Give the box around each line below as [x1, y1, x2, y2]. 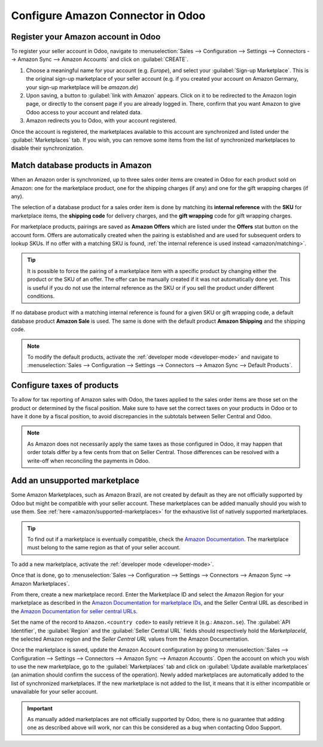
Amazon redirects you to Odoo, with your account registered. [26, 117, 177, 124]
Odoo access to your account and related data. [26, 108, 142, 116]
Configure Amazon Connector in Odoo [11, 9, 206, 22]
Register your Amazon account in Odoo [11, 32, 161, 42]
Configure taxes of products [11, 380, 119, 391]
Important [27, 705, 53, 712]
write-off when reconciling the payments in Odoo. [27, 457, 150, 464]
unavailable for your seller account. [11, 688, 98, 696]
